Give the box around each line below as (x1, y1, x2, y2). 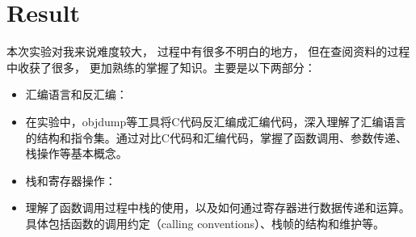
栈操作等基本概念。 (25, 145, 128, 162)
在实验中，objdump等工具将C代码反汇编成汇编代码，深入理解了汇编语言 (25, 112, 406, 129)
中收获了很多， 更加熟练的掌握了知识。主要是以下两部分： (6, 58, 316, 75)
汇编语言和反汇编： (25, 86, 128, 103)
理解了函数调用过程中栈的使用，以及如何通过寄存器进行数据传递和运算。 (25, 199, 410, 216)
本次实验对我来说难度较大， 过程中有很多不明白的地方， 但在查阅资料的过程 (6, 43, 410, 60)
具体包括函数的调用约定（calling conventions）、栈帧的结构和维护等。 (25, 214, 384, 231)
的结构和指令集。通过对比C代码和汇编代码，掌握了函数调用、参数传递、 (25, 129, 407, 146)
